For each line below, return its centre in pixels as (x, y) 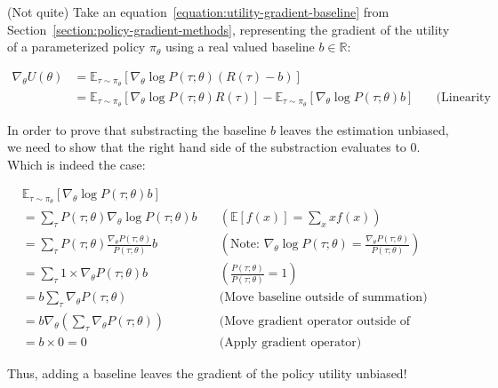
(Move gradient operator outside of (315, 322)
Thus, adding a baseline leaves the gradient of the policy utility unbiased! (207, 373)
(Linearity (463, 97)
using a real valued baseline (240, 47)
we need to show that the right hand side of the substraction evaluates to (207, 147)
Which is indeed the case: (76, 164)
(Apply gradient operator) (290, 343)
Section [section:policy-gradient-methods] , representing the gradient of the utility (229, 29)
